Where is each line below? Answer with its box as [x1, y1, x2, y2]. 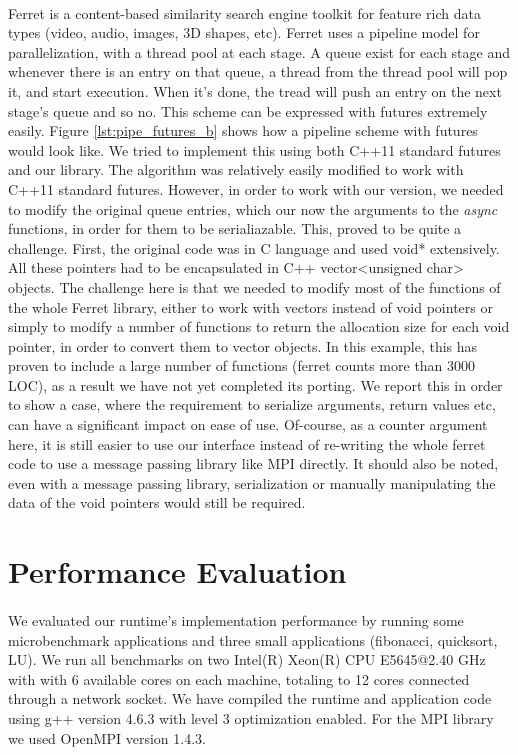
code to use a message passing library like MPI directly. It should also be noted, [8, 453, 499, 474]
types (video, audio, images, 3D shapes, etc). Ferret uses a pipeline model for [8, 22, 480, 43]
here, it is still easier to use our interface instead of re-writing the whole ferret [8, 433, 486, 454]
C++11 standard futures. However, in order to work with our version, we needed [8, 178, 504, 199]
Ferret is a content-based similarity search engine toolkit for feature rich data [8, 2, 481, 23]
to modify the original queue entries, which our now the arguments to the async [8, 198, 498, 219]
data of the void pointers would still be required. [8, 492, 306, 513]
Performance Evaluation [8, 551, 347, 592]
